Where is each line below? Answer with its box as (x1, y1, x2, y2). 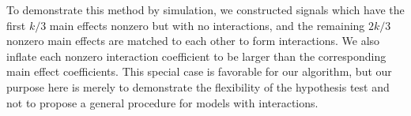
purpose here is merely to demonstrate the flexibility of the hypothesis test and (6, 78, 390, 95)
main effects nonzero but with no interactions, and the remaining (49, 17, 365, 33)
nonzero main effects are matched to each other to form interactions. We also (6, 32, 380, 49)
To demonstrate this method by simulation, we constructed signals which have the (6, 2, 405, 17)
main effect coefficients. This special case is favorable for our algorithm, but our (6, 63, 392, 80)
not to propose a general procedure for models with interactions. (6, 94, 319, 110)
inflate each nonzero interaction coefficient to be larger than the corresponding (6, 47, 386, 64)
